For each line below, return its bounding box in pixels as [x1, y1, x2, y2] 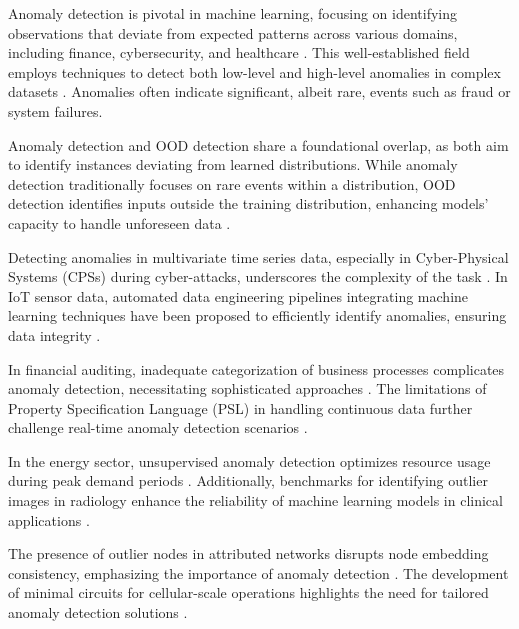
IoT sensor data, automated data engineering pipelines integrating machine [8, 285, 469, 306]
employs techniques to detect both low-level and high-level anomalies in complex [8, 61, 501, 82]
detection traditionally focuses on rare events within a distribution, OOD [8, 173, 456, 194]
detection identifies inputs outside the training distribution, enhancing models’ [8, 193, 489, 214]
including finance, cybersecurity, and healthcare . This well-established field [8, 42, 470, 63]
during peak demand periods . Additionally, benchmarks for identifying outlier [8, 470, 488, 491]
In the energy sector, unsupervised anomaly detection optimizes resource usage [8, 450, 491, 471]
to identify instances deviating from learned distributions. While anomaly [8, 154, 458, 175]
